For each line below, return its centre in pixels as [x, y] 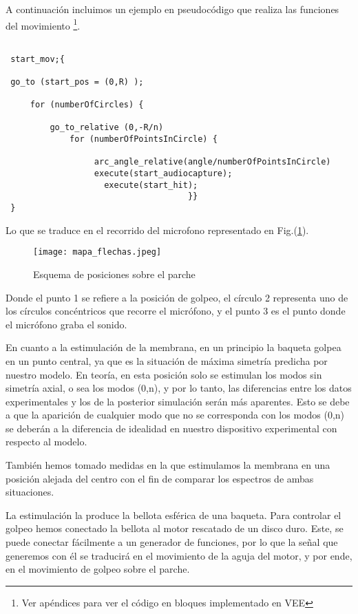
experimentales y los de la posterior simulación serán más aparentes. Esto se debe [178, 401]
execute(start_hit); [151, 185]
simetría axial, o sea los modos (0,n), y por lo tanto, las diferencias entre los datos [179, 388]
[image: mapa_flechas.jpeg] [97, 252]
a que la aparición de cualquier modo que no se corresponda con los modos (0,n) [175, 415]
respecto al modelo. [46, 442]
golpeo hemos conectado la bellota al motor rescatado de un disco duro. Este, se [175, 528]
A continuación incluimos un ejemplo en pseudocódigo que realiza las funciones [172, 9]
